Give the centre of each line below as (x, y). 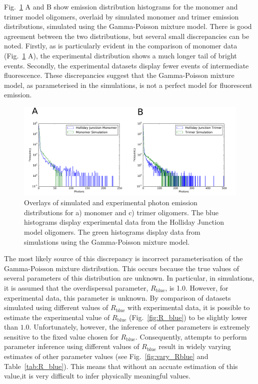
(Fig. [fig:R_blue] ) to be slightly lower (188, 317)
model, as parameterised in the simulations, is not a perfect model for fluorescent (128, 85)
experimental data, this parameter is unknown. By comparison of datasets (117, 297)
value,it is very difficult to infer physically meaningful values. (97, 376)
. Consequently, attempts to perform (191, 336)
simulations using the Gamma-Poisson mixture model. (107, 241)
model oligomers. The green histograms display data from (112, 231)
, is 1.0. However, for (197, 287)
